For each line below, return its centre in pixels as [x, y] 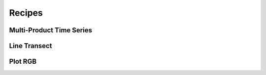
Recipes [26, 13]
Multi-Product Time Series [50, 30]
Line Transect [31, 46]
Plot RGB [23, 62]
